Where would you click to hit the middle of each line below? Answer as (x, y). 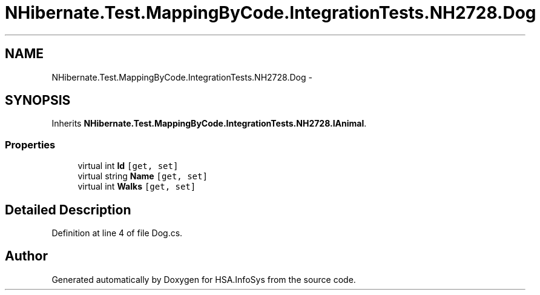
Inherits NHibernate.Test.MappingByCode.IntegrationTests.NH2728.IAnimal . (209, 124)
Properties (30, 144)
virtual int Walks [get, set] (137, 187)
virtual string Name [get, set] (143, 176)
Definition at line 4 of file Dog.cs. (117, 233)
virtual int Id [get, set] (128, 166)
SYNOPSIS (38, 101)
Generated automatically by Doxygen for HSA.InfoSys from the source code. (204, 279)
